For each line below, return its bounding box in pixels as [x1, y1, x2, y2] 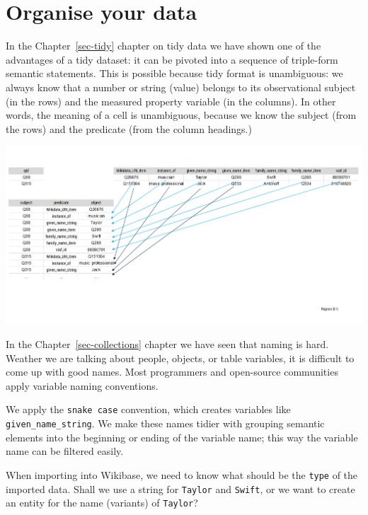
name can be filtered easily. [6, 444, 124, 458]
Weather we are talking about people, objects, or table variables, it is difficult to [6, 350, 355, 365]
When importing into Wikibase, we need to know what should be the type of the [6, 467, 358, 482]
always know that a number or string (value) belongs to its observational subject [6, 79, 356, 94]
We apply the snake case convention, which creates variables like [6, 402, 291, 417]
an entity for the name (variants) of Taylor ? [6, 495, 198, 510]
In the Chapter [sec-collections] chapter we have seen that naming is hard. [6, 337, 329, 352]
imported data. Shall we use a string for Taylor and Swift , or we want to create [6, 481, 355, 496]
